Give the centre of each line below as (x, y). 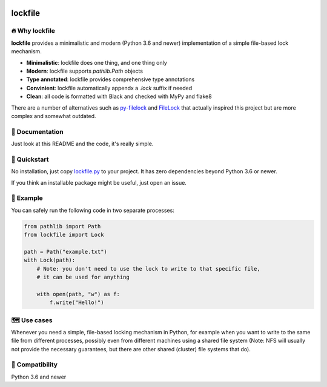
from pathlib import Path (62, 226)
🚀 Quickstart (30, 159)
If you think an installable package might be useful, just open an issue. (99, 182)
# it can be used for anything (83, 277)
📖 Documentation (37, 131)
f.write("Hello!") (77, 303)
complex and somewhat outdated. (54, 116)
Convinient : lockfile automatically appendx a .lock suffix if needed (109, 88)
